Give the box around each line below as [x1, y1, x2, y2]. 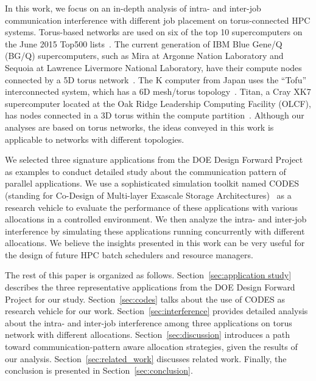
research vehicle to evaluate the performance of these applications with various [5, 201, 298, 213]
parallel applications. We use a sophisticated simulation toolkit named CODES [5, 177, 300, 190]
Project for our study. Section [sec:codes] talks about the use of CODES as [5, 292, 286, 305]
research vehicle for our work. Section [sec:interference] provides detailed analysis [5, 304, 308, 317]
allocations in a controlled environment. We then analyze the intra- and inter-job [5, 213, 307, 225]
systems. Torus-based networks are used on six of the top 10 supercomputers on [5, 26, 303, 38]
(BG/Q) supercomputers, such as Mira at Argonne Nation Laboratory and [5, 49, 284, 62]
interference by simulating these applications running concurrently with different [5, 224, 305, 237]
